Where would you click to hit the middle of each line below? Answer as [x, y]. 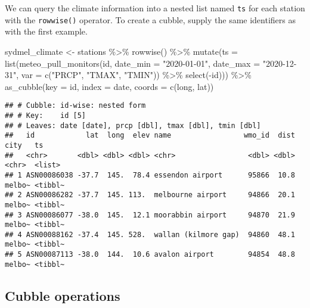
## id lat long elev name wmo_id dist [150, 136]
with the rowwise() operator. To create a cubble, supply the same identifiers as [150, 19]
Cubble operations [63, 295]
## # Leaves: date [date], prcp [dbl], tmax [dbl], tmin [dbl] [133, 125]
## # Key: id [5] [46, 115]
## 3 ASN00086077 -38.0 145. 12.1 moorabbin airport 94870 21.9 [150, 215]
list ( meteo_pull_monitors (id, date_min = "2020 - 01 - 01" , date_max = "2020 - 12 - [151, 63]
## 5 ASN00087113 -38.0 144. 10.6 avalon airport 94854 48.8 [150, 255]
